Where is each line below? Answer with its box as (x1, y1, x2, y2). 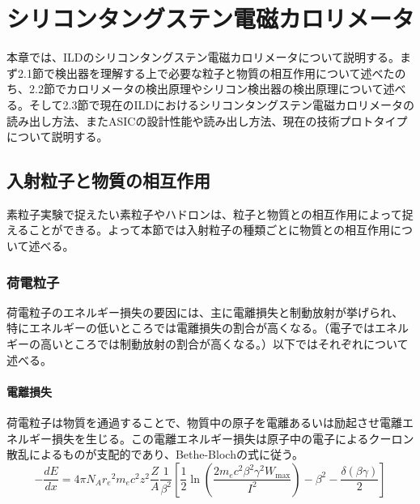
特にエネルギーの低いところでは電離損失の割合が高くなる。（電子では (6, 319, 375, 336)
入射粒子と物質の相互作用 (6, 168, 210, 193)
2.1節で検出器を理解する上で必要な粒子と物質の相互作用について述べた (17, 64, 395, 81)
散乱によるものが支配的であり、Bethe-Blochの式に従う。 (6, 446, 304, 463)
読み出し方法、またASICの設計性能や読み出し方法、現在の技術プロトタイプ (6, 112, 408, 129)
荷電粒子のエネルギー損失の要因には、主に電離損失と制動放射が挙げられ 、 (6, 303, 404, 320)
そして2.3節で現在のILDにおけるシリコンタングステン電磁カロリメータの (28, 96, 414, 113)
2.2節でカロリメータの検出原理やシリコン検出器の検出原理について (28, 80, 384, 97)
